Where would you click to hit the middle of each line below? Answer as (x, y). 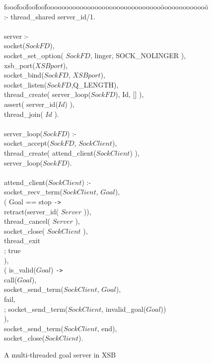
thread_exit (22, 240)
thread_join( (24, 114)
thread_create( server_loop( (47, 94)
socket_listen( (26, 84)
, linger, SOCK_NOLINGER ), (138, 55)
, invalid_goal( (124, 309)
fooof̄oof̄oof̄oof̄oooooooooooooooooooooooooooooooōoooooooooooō (106, 6)
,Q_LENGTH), (95, 84)
